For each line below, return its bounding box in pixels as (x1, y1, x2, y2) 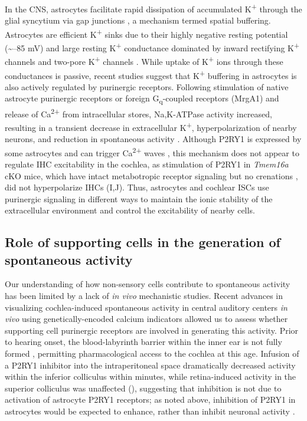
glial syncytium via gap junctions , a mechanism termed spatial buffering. (5, 14, 271, 27)
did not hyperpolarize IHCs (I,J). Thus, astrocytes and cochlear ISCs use (5, 181, 269, 193)
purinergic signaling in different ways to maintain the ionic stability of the (5, 192, 273, 205)
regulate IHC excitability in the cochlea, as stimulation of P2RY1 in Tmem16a (5, 157, 289, 170)
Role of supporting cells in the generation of (5, 233, 280, 251)
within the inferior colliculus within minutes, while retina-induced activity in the (5, 370, 296, 383)
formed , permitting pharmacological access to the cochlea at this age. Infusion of (5, 347, 299, 360)
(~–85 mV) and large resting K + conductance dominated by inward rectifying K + (5, 40, 300, 54)
